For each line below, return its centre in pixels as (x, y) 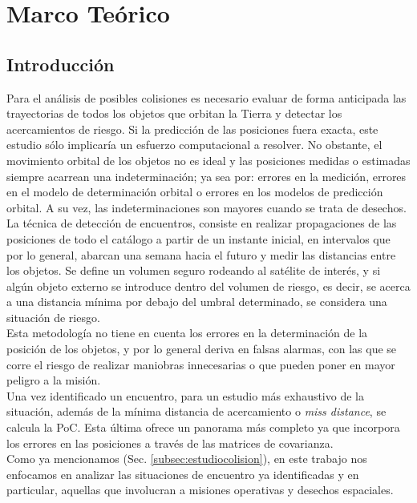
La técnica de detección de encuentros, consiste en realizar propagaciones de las (202, 223)
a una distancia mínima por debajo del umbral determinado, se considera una (197, 302)
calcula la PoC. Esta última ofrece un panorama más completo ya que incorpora (203, 427)
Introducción (61, 64)
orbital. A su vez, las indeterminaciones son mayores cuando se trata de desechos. (206, 207)
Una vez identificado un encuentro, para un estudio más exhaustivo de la (185, 395)
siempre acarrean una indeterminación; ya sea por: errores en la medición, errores (206, 176)
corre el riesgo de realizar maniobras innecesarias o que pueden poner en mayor (201, 364)
